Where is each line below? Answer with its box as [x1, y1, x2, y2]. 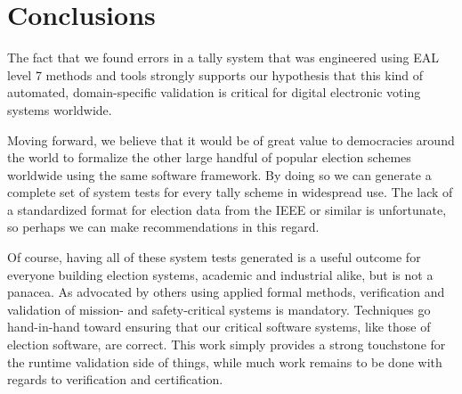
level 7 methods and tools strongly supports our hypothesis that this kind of [7, 65, 424, 84]
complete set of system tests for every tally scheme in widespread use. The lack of [7, 183, 453, 201]
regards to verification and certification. [7, 370, 223, 389]
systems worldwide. [7, 100, 112, 119]
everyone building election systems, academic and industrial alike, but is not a [7, 265, 434, 283]
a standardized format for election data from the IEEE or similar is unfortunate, [7, 200, 447, 218]
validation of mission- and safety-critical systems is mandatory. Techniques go [7, 300, 431, 318]
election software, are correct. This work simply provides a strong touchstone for [7, 335, 446, 354]
